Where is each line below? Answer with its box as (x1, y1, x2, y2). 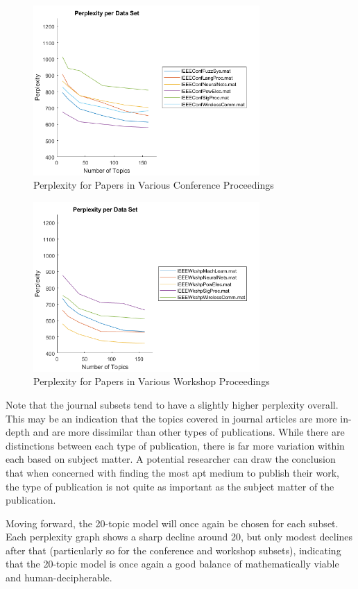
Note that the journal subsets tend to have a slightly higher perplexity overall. (6, 397, 339, 411)
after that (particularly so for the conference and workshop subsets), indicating (6, 543, 341, 557)
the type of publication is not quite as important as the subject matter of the (6, 479, 334, 493)
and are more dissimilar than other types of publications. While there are (33, 425, 345, 439)
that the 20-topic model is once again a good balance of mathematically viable (6, 556, 339, 571)
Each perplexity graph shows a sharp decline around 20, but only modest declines (6, 529, 353, 544)
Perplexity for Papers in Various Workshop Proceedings (33, 374, 270, 389)
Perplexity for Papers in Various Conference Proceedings (33, 178, 274, 192)
